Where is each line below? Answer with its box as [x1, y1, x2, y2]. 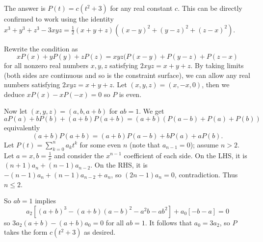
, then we [202, 79, 230, 90]
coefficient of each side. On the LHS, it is [124, 150, 247, 160]
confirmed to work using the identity [4, 14, 114, 24]
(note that [130, 139, 160, 149]
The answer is [4, 3, 46, 13]
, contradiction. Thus [174, 169, 238, 179]
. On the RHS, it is [90, 160, 148, 170]
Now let [4, 105, 27, 116]
